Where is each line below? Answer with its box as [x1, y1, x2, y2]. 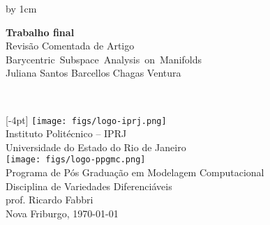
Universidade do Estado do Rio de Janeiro [6, 139, 186, 154]
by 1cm [6, 1, 37, 15]
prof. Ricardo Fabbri [6, 192, 93, 207]
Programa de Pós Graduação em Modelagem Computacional [6, 165, 264, 180]
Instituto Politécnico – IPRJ [6, 126, 127, 141]
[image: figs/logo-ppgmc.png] [6, 155, 146, 165]
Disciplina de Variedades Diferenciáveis [6, 178, 172, 193]
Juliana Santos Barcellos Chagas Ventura [6, 65, 181, 80]
